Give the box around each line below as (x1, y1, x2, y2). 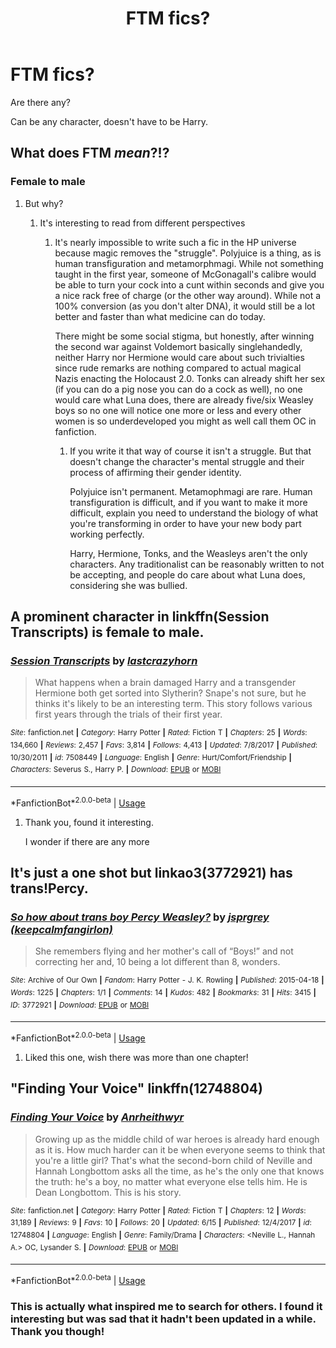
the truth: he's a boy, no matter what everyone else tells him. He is (34, 1175, 308, 1187)
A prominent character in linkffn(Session (10, 608, 270, 626)
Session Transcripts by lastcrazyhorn (10, 653, 198, 667)
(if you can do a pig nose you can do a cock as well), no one (54, 383, 303, 395)
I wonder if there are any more (24, 835, 150, 847)
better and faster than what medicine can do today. (54, 310, 266, 322)
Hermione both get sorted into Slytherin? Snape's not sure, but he (34, 687, 307, 699)
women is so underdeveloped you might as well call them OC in (54, 415, 317, 427)
